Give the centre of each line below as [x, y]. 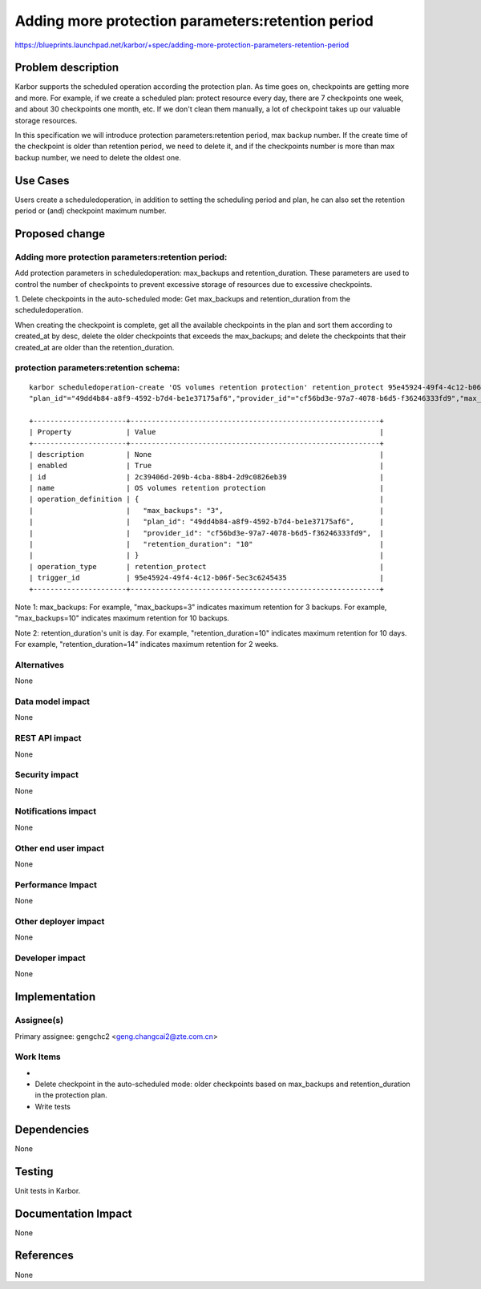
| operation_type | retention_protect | [207, 566]
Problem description [67, 68]
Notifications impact [55, 811]
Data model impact [53, 701]
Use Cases [42, 180]
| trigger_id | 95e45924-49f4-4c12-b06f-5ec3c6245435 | [207, 578]
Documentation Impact [73, 1213]
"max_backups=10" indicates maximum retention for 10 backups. [122, 618]
